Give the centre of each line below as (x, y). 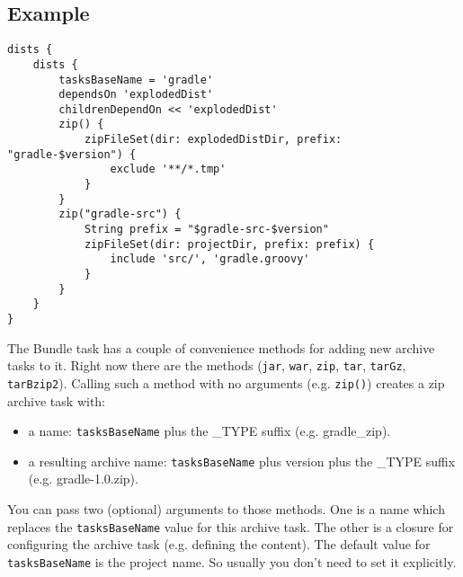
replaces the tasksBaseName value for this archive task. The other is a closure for (231, 526)
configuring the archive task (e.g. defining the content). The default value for (219, 544)
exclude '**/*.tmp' (168, 169)
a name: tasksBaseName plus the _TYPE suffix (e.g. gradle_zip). (209, 431)
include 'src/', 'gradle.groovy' (210, 259)
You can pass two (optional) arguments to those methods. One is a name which (226, 509)
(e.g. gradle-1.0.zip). (83, 479)
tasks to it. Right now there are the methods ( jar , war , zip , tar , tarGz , (207, 365)
